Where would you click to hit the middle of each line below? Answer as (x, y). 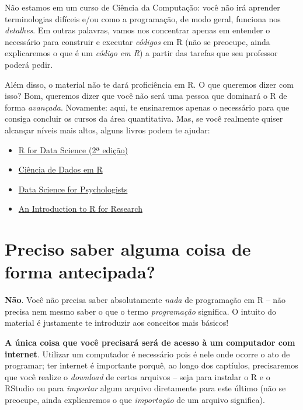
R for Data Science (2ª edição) (73, 149)
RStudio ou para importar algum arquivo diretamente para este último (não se (145, 388)
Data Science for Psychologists (73, 189)
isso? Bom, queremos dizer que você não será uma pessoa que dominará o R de (146, 96)
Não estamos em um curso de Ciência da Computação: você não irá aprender (142, 7)
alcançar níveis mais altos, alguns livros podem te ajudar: (107, 130)
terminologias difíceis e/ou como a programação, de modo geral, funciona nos (143, 18)
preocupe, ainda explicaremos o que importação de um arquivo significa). (135, 399)
